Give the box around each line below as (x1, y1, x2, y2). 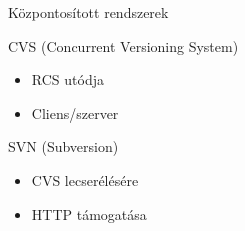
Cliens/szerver (31, 102, 119, 123)
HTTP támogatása (31, 203, 147, 224)
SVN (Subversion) (8, 136, 119, 157)
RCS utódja (31, 69, 104, 90)
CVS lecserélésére (31, 169, 139, 190)
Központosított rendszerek (8, 2, 169, 22)
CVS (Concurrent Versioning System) (8, 35, 239, 56)
